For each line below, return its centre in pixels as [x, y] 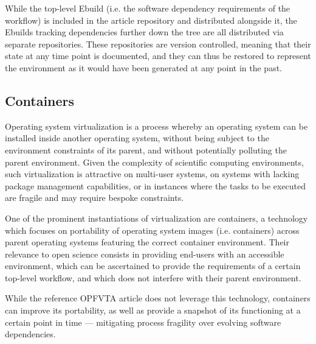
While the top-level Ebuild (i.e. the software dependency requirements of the [148, 8]
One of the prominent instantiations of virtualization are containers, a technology [156, 218]
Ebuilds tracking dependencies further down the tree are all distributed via [144, 32]
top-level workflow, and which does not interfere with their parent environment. [153, 277]
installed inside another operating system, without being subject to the [137, 138]
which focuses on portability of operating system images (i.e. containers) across [152, 230]
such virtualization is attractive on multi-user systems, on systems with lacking [152, 174]
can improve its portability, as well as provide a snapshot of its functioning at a [153, 310]
